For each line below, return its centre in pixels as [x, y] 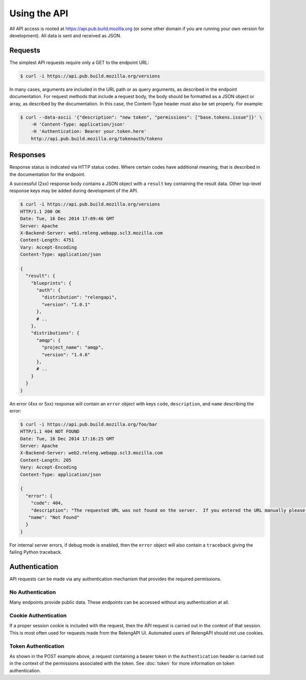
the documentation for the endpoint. [47, 174]
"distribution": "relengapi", [79, 297]
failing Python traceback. [36, 552]
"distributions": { [55, 333]
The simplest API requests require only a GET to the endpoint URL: [79, 62]
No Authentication [33, 592]
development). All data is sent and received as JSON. [66, 35]
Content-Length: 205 [46, 460]
